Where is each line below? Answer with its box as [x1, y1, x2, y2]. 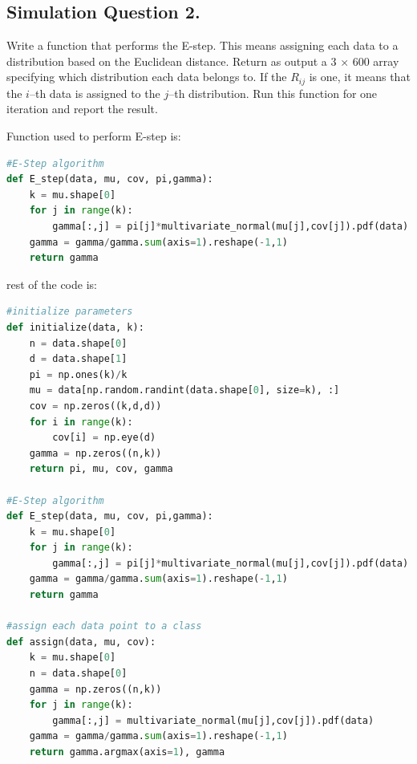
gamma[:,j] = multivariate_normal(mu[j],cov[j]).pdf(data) [52, 714, 374, 726]
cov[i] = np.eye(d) [52, 432, 156, 444]
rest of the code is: [6, 275, 97, 292]
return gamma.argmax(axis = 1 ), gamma [29, 746, 225, 758]
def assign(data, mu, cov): [6, 636, 156, 648]
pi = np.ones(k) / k [29, 368, 128, 380]
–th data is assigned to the [29, 84, 160, 101]
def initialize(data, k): [6, 321, 144, 333]
